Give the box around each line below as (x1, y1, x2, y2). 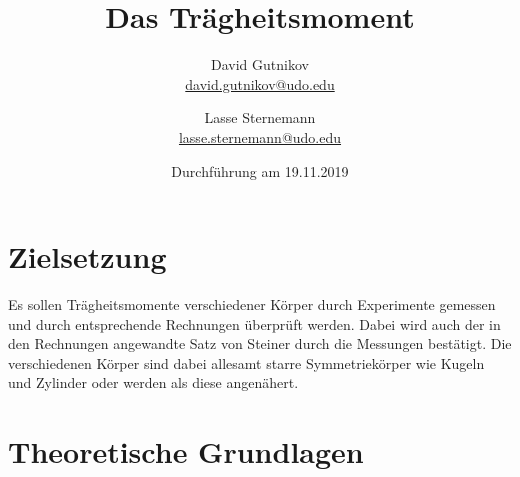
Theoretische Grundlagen (8, 431, 364, 472)
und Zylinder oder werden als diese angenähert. (8, 372, 299, 393)
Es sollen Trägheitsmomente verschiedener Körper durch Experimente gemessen (8, 294, 496, 315)
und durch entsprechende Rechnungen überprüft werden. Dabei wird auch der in (8, 313, 501, 334)
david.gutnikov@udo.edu (185, 73, 335, 94)
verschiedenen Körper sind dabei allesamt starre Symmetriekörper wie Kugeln (8, 352, 485, 373)
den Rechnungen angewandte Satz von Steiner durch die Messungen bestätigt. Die (8, 333, 512, 354)
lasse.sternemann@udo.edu (178, 126, 342, 147)
